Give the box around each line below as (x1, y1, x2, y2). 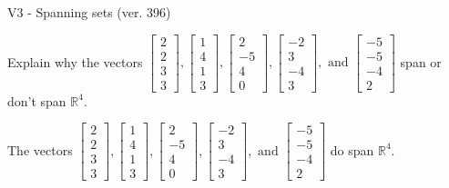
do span (330, 140, 374, 159)
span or (400, 52, 442, 71)
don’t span (7, 91, 66, 110)
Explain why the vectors (7, 52, 143, 71)
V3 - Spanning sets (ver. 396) (7, 3, 171, 21)
